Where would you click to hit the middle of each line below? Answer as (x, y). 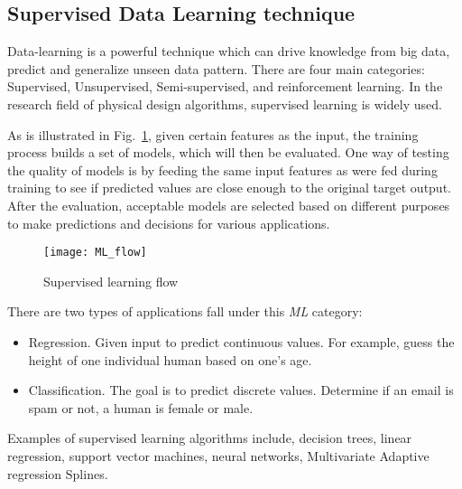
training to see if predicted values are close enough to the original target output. (229, 188)
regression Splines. (58, 473)
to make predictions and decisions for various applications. (169, 223)
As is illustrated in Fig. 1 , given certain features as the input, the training (213, 134)
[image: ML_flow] (95, 253)
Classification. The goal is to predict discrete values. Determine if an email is (241, 390)
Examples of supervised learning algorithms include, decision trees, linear (210, 438)
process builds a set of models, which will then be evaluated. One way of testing (228, 152)
